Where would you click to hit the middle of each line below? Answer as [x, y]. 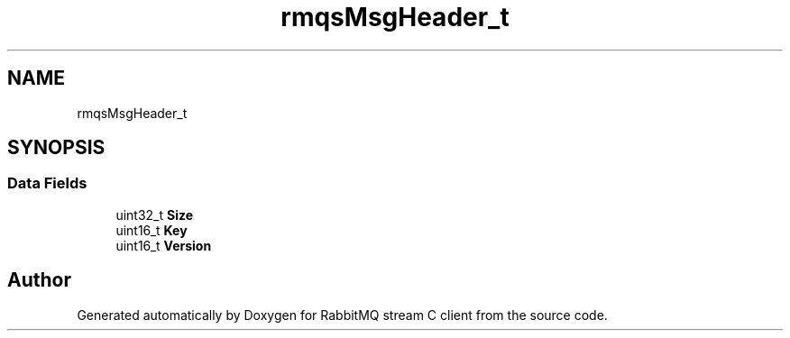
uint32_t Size [155, 215]
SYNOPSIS [56, 148]
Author [39, 280]
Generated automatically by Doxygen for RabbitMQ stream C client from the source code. [342, 315]
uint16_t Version [164, 245]
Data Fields [47, 183]
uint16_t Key [152, 230]
